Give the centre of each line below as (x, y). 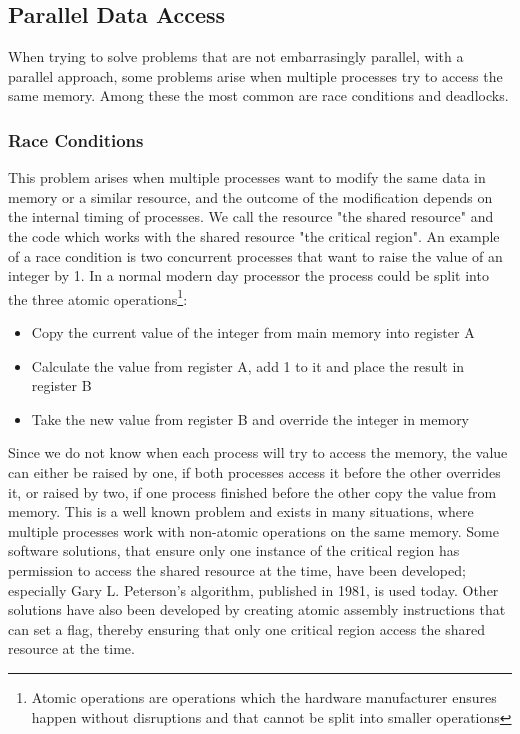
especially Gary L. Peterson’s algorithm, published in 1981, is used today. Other (253, 589)
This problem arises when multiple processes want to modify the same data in (247, 177)
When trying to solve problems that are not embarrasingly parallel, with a (236, 56)
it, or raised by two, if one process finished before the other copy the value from (252, 491)
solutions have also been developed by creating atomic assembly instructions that (257, 609)
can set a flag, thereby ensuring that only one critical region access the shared (246, 628)
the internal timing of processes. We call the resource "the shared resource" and (251, 216)
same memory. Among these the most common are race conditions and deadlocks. (258, 95)
